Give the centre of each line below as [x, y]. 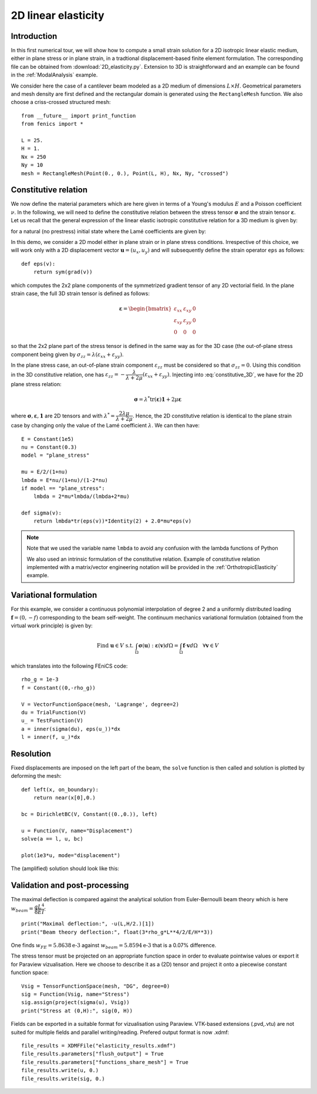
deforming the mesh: [36, 776]
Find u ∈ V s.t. [115, 646]
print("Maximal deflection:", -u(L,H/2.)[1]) [88, 924]
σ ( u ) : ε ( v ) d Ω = [158, 646]
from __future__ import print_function [79, 116]
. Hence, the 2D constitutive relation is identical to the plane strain [212, 416]
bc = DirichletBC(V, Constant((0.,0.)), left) [90, 814]
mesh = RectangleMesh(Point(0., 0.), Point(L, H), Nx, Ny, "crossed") [125, 173]
